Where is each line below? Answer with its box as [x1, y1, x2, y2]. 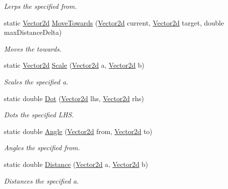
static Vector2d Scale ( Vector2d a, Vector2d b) [4, 60, 144, 70]
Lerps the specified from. [4, 1, 77, 11]
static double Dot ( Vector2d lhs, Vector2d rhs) [4, 93, 144, 103]
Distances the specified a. [4, 175, 79, 186]
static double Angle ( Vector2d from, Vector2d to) [4, 126, 153, 136]
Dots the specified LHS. [4, 109, 74, 120]
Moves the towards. [4, 43, 62, 54]
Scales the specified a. [4, 76, 68, 86]
